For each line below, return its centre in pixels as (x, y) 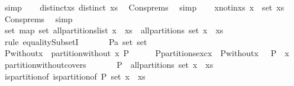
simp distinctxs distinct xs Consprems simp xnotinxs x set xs (144, 7)
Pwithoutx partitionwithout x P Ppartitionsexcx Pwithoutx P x (147, 53)
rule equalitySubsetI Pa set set (76, 41)
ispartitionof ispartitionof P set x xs (75, 76)
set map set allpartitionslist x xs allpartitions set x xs (114, 30)
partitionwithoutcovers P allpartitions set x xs (109, 64)
